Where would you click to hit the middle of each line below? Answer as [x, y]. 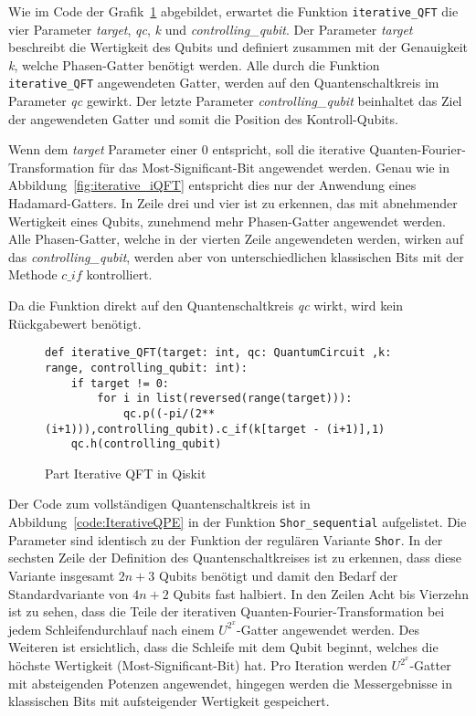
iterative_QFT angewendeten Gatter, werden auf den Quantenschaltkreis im [224, 83]
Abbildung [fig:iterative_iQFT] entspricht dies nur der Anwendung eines [212, 185]
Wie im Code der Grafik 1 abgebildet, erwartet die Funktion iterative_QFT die [233, 11]
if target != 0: [120, 383]
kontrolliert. [119, 274]
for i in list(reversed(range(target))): [225, 399]
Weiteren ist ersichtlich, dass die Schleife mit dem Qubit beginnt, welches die [223, 647]
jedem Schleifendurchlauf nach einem [111, 629]
